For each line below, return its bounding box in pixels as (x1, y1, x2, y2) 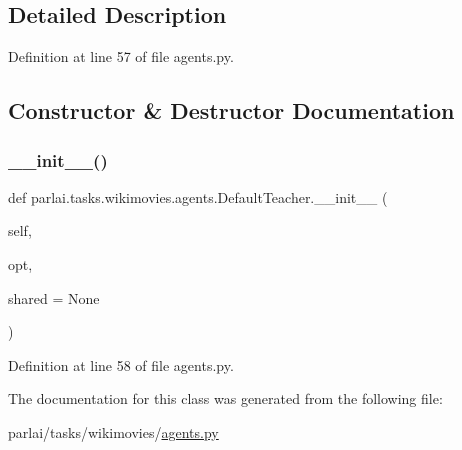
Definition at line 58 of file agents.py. (8, 354, 234, 375)
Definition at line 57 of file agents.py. (8, 46, 234, 67)
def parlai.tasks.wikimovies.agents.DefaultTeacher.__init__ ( (8, 186, 388, 207)
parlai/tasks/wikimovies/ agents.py (8, 421, 219, 442)
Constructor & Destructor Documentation (8, 95, 455, 126)
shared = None (8, 287, 100, 308)
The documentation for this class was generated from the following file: (8, 388, 443, 409)
